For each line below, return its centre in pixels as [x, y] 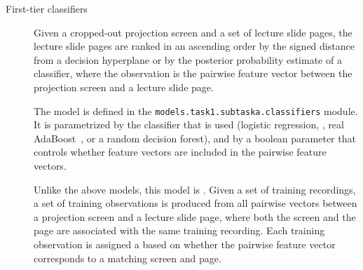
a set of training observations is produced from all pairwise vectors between [196, 203]
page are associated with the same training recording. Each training [179, 230]
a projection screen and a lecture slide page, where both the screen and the [195, 216]
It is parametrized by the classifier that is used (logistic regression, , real [189, 124]
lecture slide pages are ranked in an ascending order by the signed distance [194, 46]
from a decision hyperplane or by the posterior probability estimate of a [188, 59]
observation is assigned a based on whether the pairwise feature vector [185, 244]
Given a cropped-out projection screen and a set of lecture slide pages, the [193, 32]
